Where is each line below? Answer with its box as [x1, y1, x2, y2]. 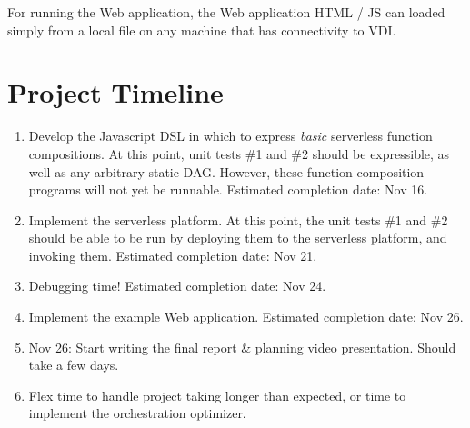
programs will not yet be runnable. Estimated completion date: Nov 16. [28, 180, 428, 199]
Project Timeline [7, 74, 224, 111]
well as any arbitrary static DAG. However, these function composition [28, 162, 425, 181]
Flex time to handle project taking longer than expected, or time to [28, 385, 406, 404]
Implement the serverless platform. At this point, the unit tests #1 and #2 [28, 210, 448, 229]
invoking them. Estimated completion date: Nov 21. [28, 245, 317, 264]
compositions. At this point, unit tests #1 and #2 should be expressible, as [28, 144, 450, 163]
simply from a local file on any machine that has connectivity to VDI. [7, 20, 396, 39]
